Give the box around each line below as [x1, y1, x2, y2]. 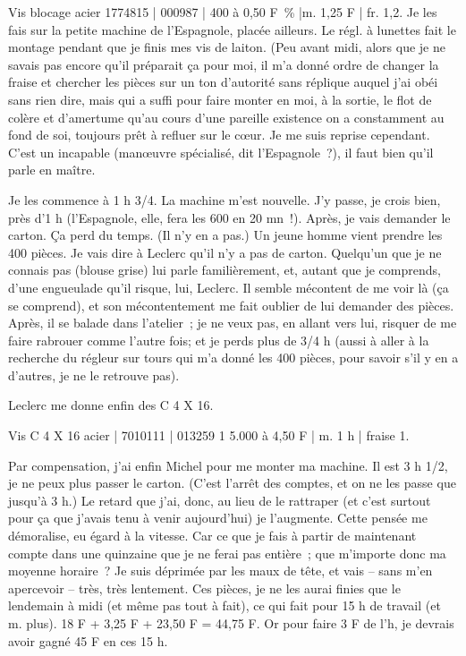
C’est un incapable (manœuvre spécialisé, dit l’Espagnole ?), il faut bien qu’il [8, 142, 434, 161]
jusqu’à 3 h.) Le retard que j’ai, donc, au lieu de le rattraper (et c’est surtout [8, 490, 431, 509]
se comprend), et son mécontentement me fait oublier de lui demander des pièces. [8, 295, 454, 314]
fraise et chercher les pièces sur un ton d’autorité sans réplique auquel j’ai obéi [8, 72, 438, 91]
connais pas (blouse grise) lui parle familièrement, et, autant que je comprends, [8, 260, 441, 279]
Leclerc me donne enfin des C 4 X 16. [8, 396, 214, 414]
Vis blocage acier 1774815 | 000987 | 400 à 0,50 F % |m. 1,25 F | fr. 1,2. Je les [8, 3, 437, 21]
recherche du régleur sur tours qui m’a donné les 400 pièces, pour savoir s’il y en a [8, 348, 459, 367]
